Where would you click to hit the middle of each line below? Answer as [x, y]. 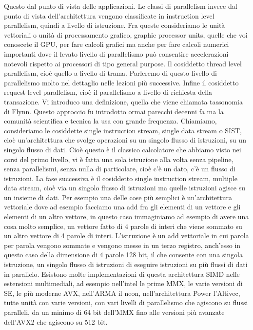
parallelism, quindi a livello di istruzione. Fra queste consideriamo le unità [115, 25]
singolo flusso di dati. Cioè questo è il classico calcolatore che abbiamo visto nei [123, 149]
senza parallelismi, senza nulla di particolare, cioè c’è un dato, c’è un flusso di [120, 169]
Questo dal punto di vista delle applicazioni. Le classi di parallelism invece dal [121, 6]
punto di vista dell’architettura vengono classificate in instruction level [109, 15]
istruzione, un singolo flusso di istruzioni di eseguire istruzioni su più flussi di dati [126, 264]
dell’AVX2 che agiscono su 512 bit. [56, 321]
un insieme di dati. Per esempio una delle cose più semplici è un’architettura [118, 197]
